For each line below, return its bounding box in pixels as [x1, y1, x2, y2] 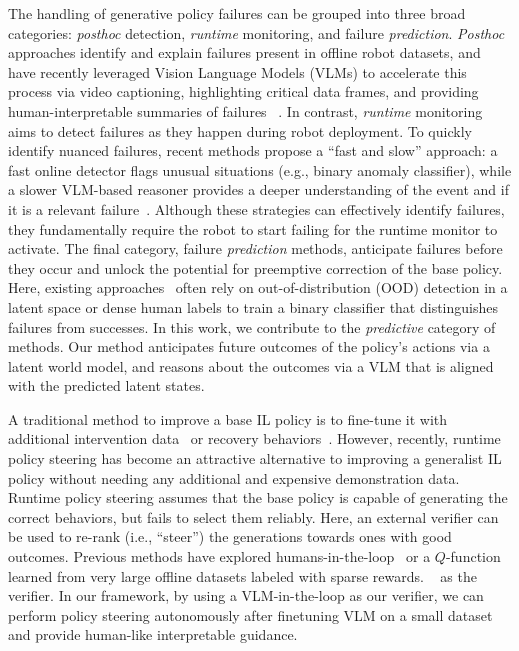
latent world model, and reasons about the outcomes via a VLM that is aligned [8, 355, 494, 376]
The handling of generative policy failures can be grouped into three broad [8, 3, 466, 23]
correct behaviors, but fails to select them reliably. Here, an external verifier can [8, 506, 499, 527]
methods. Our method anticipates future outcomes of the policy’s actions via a [8, 336, 490, 357]
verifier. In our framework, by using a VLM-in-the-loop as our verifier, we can [8, 585, 484, 606]
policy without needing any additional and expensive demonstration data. [8, 467, 460, 488]
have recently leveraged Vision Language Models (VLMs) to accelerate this [8, 61, 467, 82]
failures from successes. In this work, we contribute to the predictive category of [8, 316, 496, 337]
